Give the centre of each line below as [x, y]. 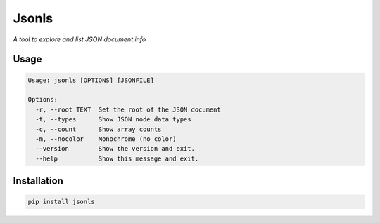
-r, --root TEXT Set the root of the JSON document [128, 109]
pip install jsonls [61, 202]
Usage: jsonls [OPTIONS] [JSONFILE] [91, 80]
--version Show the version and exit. [115, 149]
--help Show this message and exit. [117, 158]
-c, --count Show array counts [99, 129]
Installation [38, 181]
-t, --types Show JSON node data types [113, 120]
